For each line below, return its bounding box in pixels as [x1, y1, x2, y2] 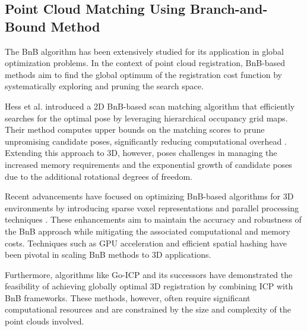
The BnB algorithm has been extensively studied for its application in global [5, 45, 284, 57]
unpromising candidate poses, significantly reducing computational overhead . [5, 135, 287, 147]
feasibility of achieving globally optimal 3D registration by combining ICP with [5, 280, 293, 292]
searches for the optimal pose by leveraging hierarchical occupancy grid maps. [5, 111, 288, 124]
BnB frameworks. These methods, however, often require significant [5, 291, 251, 304]
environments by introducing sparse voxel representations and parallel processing [5, 201, 299, 214]
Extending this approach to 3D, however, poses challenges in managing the [5, 146, 277, 159]
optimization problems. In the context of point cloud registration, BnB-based [5, 57, 286, 69]
